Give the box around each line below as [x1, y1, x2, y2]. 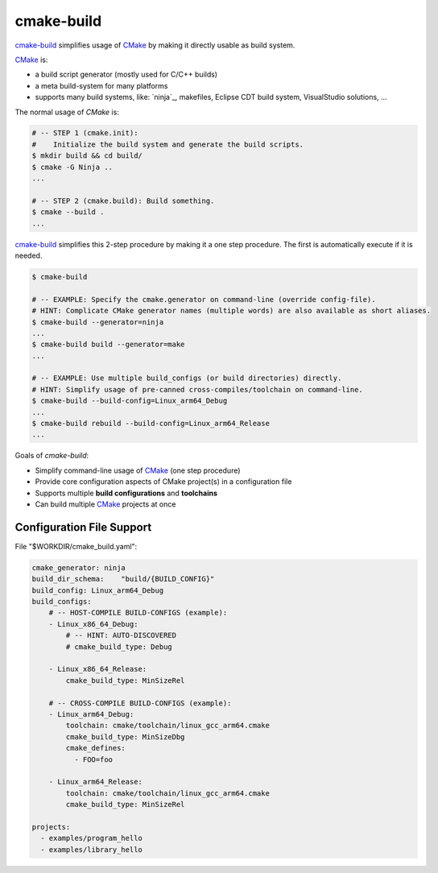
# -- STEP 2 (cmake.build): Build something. [31, 196, 215, 205]
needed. [14, 250, 43, 260]
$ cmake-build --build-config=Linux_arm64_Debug [31, 396, 228, 406]
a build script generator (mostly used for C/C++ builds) [35, 69, 217, 80]
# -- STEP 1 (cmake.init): [31, 129, 138, 138]
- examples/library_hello [40, 845, 143, 854]
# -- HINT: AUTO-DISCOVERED [65, 631, 177, 640]
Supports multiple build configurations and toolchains [35, 488, 217, 498]
